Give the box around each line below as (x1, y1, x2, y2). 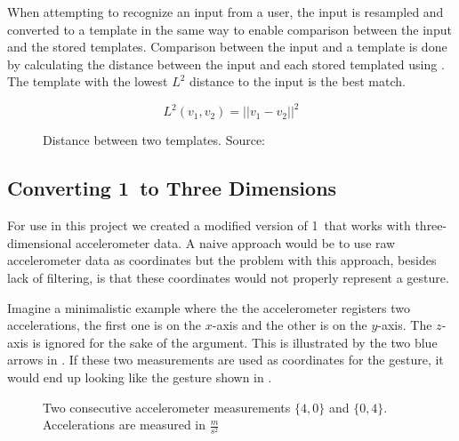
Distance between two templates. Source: (43, 131, 266, 149)
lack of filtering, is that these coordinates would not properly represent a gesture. (7, 269, 449, 287)
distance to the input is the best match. (189, 72, 406, 91)
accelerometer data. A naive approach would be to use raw (76, 233, 396, 252)
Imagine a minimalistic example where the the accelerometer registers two (7, 298, 410, 317)
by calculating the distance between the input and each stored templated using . (7, 54, 445, 73)
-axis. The (377, 316, 432, 334)
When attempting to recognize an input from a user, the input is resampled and (7, 3, 444, 20)
